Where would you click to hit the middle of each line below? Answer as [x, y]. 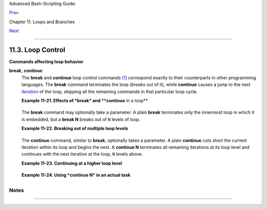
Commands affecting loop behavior [46, 62]
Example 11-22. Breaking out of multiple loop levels [75, 128]
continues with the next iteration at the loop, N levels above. [82, 154]
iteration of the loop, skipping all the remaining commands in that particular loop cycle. [110, 91]
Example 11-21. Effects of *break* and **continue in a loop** [85, 101]
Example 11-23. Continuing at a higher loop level [72, 163]
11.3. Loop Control [37, 50]
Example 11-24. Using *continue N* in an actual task [76, 175]
